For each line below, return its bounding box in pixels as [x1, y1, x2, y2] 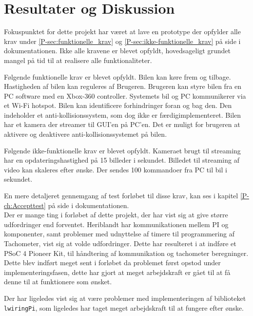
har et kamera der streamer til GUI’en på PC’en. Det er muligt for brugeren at [4, 119, 240, 129]
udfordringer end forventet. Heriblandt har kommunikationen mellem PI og [4, 219, 229, 229]
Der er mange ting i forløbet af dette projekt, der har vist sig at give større [4, 210, 228, 220]
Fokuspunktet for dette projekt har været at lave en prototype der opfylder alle [4, 26, 241, 37]
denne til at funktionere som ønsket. [4, 276, 112, 287]
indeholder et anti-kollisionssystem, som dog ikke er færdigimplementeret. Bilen [4, 109, 241, 120]
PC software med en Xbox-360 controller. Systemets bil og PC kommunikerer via [4, 90, 246, 101]
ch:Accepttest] [4, 200, 46, 210]
